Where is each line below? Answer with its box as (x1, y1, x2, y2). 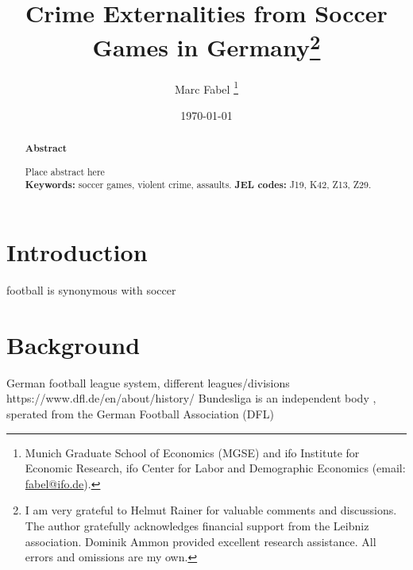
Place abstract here (25, 164, 105, 178)
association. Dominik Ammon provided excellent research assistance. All (25, 533, 376, 549)
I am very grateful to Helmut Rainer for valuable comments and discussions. (25, 502, 397, 518)
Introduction (6, 236, 148, 268)
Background (6, 328, 141, 360)
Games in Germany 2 (92, 28, 321, 64)
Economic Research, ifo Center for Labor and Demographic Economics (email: (25, 460, 406, 476)
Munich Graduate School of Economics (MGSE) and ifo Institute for (25, 444, 360, 460)
